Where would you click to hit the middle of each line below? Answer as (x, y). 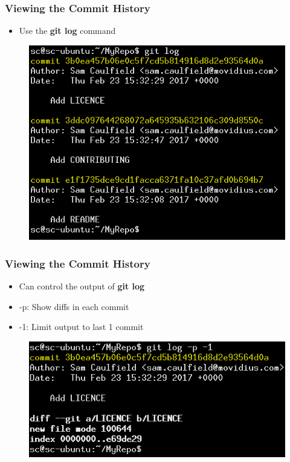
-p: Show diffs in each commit (74, 306)
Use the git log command (67, 31)
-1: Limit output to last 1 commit (81, 327)
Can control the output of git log (82, 286)
